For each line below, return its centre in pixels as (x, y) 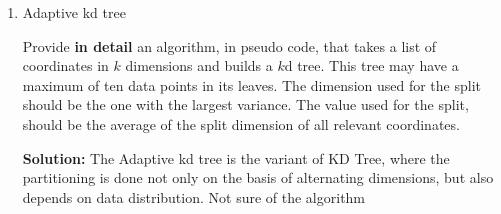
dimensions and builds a (199, 65)
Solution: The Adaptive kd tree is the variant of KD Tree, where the (236, 157)
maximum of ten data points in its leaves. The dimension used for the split (252, 84)
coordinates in (65, 65)
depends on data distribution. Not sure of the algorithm (194, 196)
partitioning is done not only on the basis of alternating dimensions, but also (258, 177)
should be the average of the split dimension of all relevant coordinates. (241, 123)
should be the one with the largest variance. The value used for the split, (245, 104)
